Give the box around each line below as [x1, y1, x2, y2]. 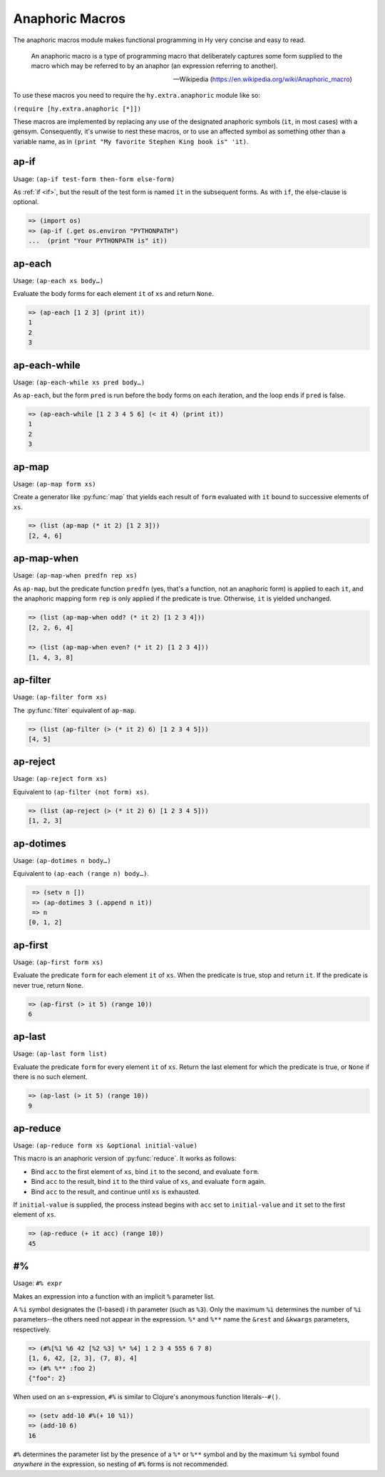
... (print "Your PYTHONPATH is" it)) [28, 237, 168, 245]
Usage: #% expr [13, 1279, 63, 1287]
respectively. [13, 1325, 51, 1334]
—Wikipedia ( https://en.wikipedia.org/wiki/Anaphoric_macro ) [173, 75, 352, 83]
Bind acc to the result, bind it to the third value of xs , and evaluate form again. [31, 1177, 267, 1186]
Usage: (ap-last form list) [13, 1049, 108, 1058]
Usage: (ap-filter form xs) [13, 692, 108, 702]
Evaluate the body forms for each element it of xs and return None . [13, 290, 214, 298]
